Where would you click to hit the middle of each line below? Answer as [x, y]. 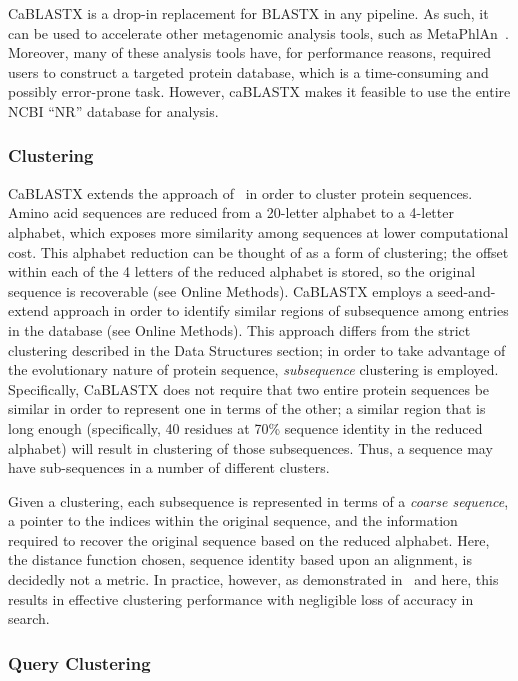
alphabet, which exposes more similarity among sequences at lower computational [258, 231]
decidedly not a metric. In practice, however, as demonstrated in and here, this [253, 579]
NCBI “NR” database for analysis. [113, 110]
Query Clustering [79, 662]
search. [29, 618]
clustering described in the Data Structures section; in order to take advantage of [257, 349]
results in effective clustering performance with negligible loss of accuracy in [241, 598]
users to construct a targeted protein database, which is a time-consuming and [248, 71]
